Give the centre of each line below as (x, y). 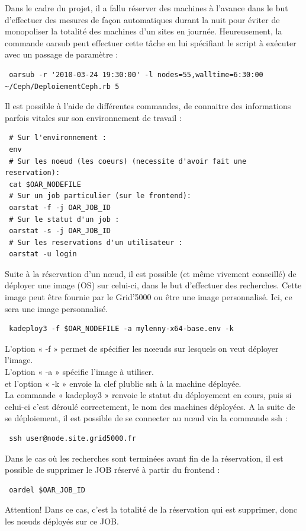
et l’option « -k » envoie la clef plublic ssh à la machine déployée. (123, 383)
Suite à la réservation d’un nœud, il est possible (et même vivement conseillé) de (151, 273)
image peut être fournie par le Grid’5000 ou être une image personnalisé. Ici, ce (149, 297)
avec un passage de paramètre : (62, 54)
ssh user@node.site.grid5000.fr (73, 438)
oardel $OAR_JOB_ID (47, 490)
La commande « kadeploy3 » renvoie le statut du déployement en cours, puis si (148, 395)
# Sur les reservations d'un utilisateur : (96, 242)
